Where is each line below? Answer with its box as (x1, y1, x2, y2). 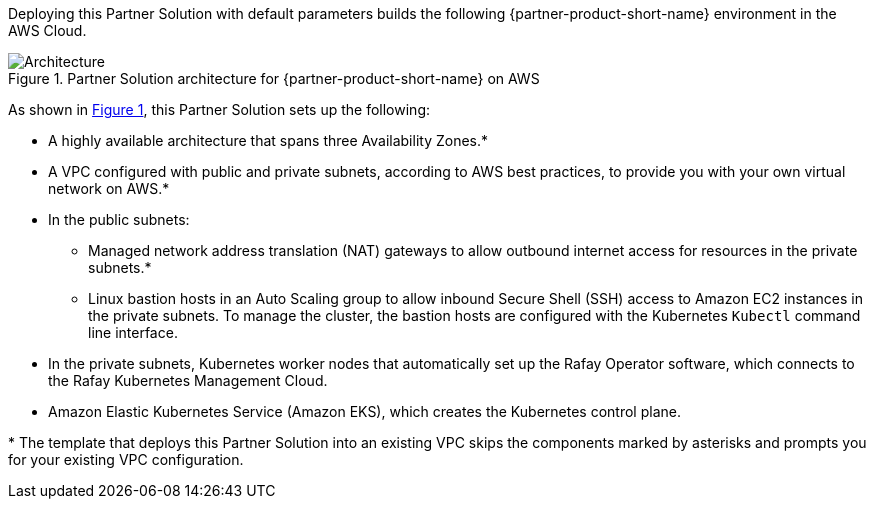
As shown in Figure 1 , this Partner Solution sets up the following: (8, 101, 430, 118)
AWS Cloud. (8, 22, 87, 39)
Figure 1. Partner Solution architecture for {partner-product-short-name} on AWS (8, 70, 540, 87)
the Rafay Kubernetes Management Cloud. (48, 372, 328, 389)
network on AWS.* (48, 180, 170, 197)
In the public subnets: (48, 211, 190, 228)
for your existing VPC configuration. (8, 451, 244, 468)
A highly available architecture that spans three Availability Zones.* (48, 132, 489, 149)
